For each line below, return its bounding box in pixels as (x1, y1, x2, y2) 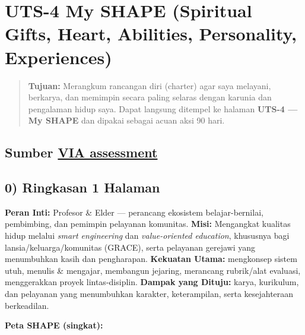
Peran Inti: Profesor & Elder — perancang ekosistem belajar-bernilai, (5, 206, 263, 218)
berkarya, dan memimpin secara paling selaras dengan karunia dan (28, 91, 272, 103)
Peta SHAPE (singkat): (5, 319, 103, 331)
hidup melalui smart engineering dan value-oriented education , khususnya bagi (5, 229, 290, 242)
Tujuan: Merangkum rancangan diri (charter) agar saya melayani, (28, 79, 271, 91)
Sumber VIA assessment (5, 143, 158, 162)
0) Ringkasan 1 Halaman (5, 178, 160, 197)
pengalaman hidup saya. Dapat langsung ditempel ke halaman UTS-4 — (28, 102, 298, 115)
